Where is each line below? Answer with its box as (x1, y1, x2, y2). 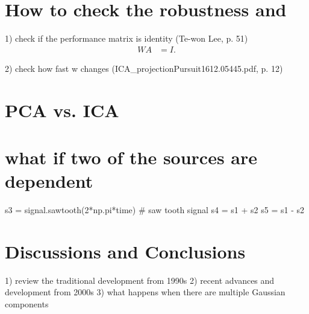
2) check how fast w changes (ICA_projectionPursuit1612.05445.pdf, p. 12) (5, 62, 283, 74)
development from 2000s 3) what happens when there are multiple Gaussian (5, 286, 286, 298)
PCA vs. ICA (5, 97, 119, 122)
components (5, 297, 49, 310)
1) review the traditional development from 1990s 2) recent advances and (5, 274, 275, 286)
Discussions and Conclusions (5, 239, 246, 263)
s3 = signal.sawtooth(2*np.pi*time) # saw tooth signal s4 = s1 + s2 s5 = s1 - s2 (5, 203, 304, 216)
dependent (5, 168, 93, 193)
